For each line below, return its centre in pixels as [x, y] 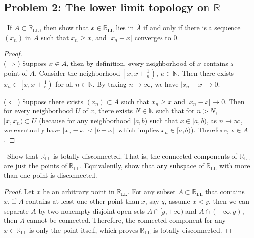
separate [16, 210]
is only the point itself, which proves [83, 229]
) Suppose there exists [50, 101]
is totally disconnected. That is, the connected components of [145, 156]
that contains [225, 191]
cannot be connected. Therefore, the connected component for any [126, 220]
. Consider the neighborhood [78, 73]
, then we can [229, 201]
